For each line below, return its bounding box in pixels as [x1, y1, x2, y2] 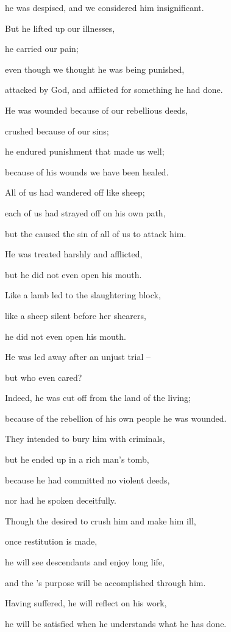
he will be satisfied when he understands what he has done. [5, 617, 227, 630]
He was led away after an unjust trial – [5, 350, 151, 363]
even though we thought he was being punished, [5, 62, 185, 75]
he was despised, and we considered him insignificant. [5, 1, 204, 13]
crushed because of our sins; [5, 124, 109, 137]
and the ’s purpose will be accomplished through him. [5, 576, 206, 589]
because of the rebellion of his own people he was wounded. [5, 411, 227, 424]
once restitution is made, [5, 535, 98, 548]
